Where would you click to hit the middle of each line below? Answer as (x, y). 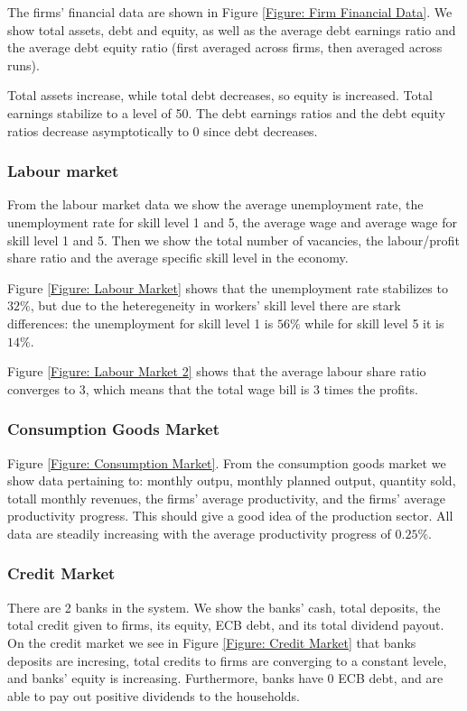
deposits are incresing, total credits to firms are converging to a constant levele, (227, 660)
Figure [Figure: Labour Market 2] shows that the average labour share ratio (217, 371)
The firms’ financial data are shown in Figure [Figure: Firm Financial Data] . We (230, 12)
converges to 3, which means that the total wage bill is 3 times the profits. (213, 388)
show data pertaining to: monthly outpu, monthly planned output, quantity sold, (232, 480)
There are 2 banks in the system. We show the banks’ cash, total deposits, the (224, 607)
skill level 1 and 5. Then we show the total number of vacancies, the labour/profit (233, 240)
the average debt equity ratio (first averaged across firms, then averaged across (225, 47)
